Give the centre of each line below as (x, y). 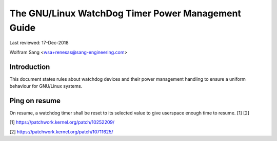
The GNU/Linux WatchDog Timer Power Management (125, 13)
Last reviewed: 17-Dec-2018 (39, 43)
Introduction (30, 67)
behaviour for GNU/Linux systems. (46, 86)
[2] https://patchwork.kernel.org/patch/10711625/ (61, 132)
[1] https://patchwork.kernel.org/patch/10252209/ (62, 122)
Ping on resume (35, 100)
